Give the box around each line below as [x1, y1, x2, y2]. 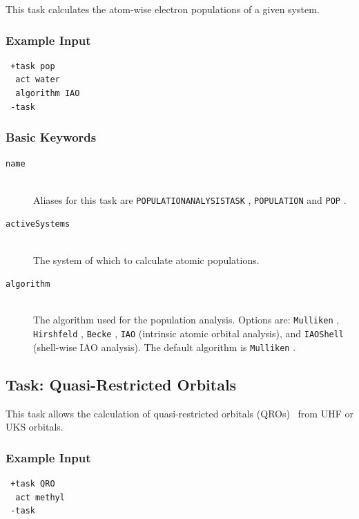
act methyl [15, 492, 65, 502]
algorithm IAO [15, 88, 80, 98]
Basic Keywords [6, 129, 97, 146]
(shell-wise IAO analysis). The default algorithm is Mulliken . [33, 339, 296, 354]
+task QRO [10, 478, 55, 489]
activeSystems [6, 219, 70, 229]
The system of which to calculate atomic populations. [33, 252, 260, 267]
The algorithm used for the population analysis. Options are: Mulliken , [33, 312, 340, 327]
